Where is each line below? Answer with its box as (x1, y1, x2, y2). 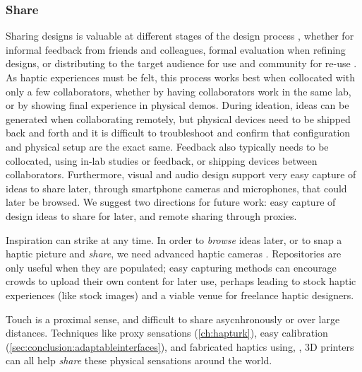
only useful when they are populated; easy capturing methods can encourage (6, 260, 337, 274)
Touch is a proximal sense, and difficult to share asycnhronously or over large (6, 311, 340, 326)
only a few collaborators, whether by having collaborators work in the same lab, (6, 83, 351, 98)
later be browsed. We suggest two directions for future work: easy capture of (6, 194, 336, 209)
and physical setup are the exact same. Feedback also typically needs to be (6, 139, 329, 153)
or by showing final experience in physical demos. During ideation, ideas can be (6, 98, 349, 112)
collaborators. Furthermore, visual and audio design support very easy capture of (6, 167, 356, 182)
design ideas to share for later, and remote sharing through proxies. (6, 208, 297, 223)
